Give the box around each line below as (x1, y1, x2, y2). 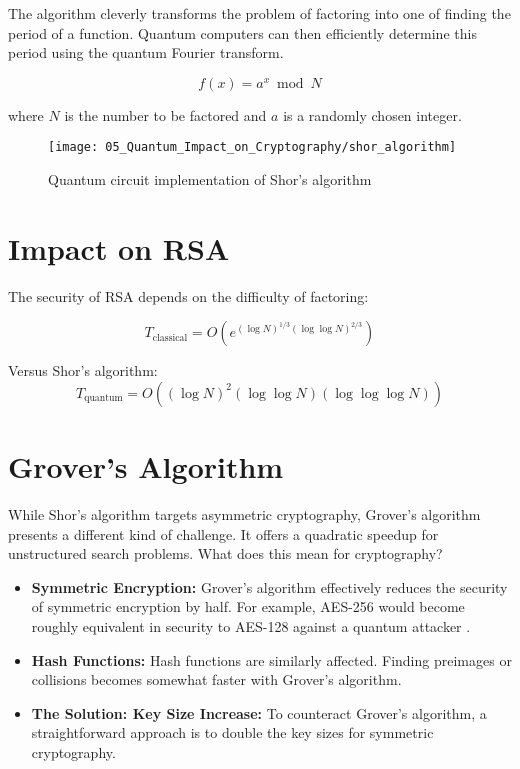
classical (152, 332, 188, 343)
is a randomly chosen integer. (283, 104, 462, 125)
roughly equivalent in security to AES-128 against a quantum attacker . (31, 616, 471, 637)
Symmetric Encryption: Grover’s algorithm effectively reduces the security (31, 576, 508, 597)
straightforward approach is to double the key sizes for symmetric (31, 722, 434, 743)
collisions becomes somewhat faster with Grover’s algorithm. (31, 669, 402, 690)
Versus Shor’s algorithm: (8, 360, 158, 381)
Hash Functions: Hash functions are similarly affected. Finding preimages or (31, 649, 512, 670)
